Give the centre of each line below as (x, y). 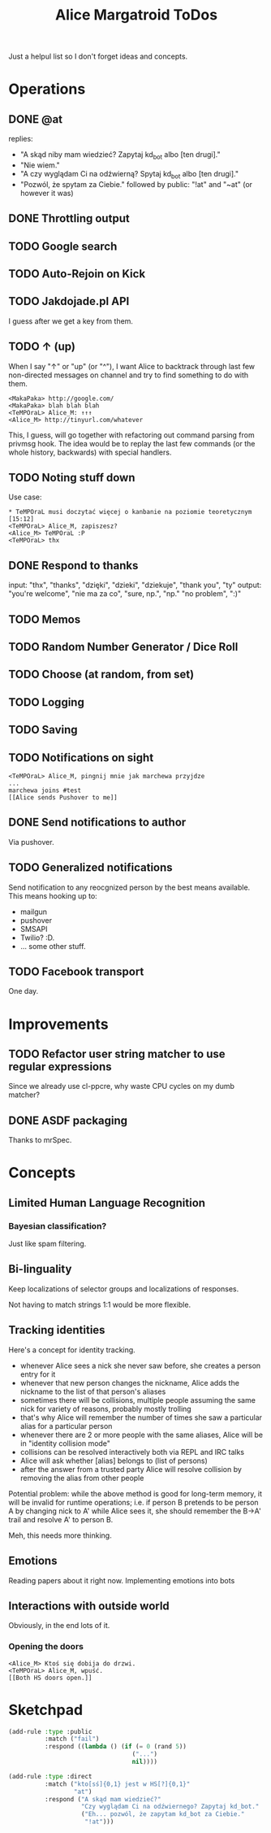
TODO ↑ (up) (42, 347)
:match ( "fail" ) (72, 1739)
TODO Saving (43, 730)
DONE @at (36, 119)
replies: (21, 139)
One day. (24, 991)
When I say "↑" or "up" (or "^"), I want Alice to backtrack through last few (132, 366)
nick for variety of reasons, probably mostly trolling (106, 1408)
